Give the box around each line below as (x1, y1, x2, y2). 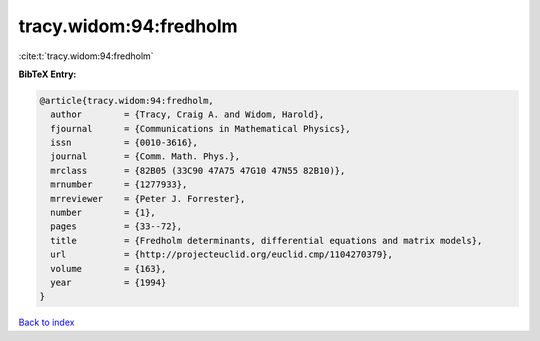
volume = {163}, (50, 263, 167, 274)
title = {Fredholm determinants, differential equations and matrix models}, (50, 235, 483, 246)
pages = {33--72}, (50, 221, 183, 232)
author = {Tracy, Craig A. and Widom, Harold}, (50, 109, 325, 120)
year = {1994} (50, 277, 167, 288)
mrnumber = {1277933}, (50, 179, 188, 190)
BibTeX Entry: (18, 68, 77, 80)
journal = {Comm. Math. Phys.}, (50, 151, 240, 162)
